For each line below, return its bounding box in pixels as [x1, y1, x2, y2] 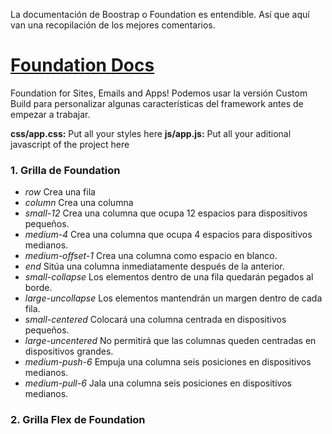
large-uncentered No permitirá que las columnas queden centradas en [24, 335, 317, 347]
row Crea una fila [24, 186, 96, 198]
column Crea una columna [24, 197, 134, 209]
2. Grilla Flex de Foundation [10, 413, 146, 427]
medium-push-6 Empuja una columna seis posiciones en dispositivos [24, 356, 312, 368]
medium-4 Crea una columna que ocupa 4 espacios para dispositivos [24, 229, 313, 241]
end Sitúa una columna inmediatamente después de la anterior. [24, 260, 285, 273]
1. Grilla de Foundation [10, 163, 121, 177]
